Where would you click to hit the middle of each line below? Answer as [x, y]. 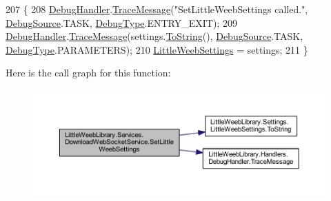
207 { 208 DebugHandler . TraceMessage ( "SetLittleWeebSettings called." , [157, 9]
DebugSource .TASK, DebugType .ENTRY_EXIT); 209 [121, 22]
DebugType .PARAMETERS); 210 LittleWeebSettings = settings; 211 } [157, 49]
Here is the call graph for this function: [88, 73]
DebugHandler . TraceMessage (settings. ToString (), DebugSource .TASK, [154, 36]
